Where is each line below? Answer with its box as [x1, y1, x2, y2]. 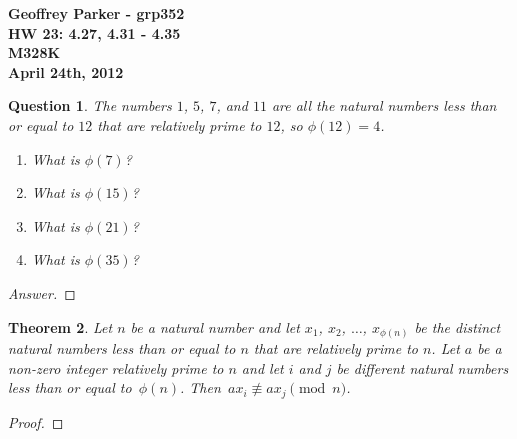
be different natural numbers [336, 357, 509, 378]
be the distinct [414, 316, 501, 337]
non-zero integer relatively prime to [8, 357, 224, 378]
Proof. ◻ [8, 411, 64, 432]
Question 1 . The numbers [8, 95, 172, 116]
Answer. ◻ [8, 282, 76, 303]
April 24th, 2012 [8, 61, 124, 82]
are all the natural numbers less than [271, 95, 497, 116]
